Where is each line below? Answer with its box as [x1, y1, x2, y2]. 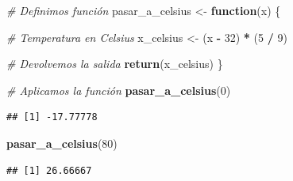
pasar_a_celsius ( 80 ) [6, 134, 118, 151]
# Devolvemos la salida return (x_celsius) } [6, 55, 223, 72]
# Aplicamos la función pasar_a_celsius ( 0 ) [6, 81, 231, 98]
